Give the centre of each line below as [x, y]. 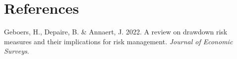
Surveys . [17, 51]
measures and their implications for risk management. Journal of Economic [118, 41]
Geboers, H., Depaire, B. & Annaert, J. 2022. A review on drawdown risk [116, 32]
